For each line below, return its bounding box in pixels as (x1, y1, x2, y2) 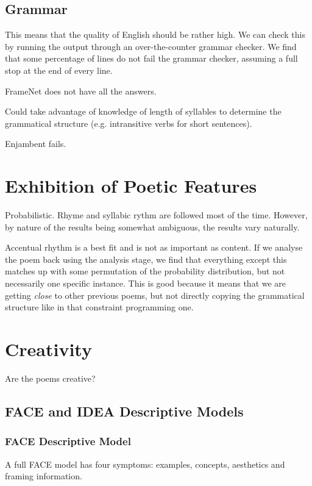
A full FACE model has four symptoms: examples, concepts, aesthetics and (5, 457, 285, 470)
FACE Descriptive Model (5, 434, 131, 449)
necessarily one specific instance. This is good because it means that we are (5, 277, 286, 290)
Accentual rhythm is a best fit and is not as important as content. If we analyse (5, 241, 303, 254)
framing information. (5, 470, 82, 482)
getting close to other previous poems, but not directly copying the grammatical (5, 288, 305, 301)
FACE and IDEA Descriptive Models (5, 401, 244, 420)
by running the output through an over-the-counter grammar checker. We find (5, 40, 297, 52)
